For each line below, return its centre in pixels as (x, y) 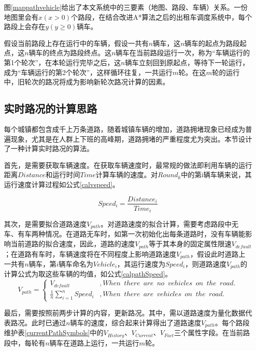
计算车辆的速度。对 (127, 175)
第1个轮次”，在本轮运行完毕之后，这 (63, 62)
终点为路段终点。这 (80, 53)
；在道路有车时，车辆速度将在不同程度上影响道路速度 (90, 253)
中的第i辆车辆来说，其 (216, 175)
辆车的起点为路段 (212, 43)
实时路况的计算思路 (50, 108)
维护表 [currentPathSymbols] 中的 (54, 332)
